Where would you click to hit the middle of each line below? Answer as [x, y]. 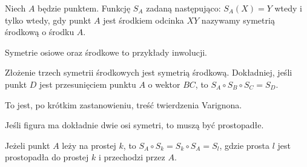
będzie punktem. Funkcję [84, 8]
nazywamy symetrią [238, 20]
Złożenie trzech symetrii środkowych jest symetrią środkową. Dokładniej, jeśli [149, 72]
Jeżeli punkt [28, 145]
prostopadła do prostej [47, 157]
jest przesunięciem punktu [88, 84]
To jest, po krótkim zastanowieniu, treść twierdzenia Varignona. [124, 104]
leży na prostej [89, 145]
